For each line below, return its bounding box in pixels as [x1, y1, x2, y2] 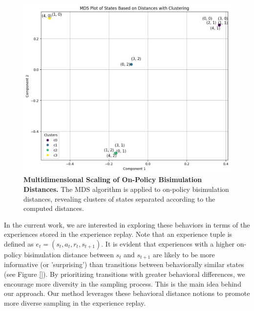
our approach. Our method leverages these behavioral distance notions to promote [4, 288, 250, 298]
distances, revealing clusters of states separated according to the [23, 193, 215, 204]
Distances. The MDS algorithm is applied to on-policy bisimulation [23, 184, 229, 194]
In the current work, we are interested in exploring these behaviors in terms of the [4, 219, 250, 229]
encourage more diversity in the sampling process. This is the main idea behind [4, 278, 241, 289]
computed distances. [23, 203, 84, 213]
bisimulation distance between [24, 249, 114, 259]
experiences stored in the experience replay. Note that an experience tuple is [4, 229, 233, 239]
